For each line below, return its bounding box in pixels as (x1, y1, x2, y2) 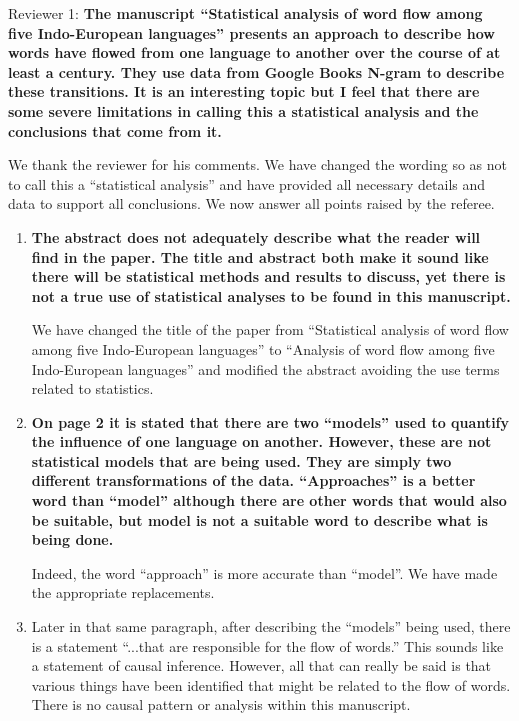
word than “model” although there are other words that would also (31, 490, 507, 511)
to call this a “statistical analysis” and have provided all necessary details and (8, 173, 486, 194)
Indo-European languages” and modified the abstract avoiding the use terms (31, 358, 500, 379)
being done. (31, 529, 114, 550)
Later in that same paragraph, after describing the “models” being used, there (31, 616, 511, 637)
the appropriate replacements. (31, 582, 215, 603)
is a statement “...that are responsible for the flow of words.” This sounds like (31, 635, 504, 656)
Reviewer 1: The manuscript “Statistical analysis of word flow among (8, 3, 483, 23)
